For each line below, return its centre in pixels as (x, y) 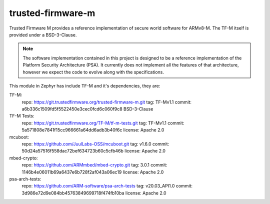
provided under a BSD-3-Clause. (43, 34)
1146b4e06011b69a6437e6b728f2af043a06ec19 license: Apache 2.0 (93, 172)
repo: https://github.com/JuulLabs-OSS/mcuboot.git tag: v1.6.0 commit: (95, 144)
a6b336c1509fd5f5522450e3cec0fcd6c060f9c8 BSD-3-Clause (87, 109)
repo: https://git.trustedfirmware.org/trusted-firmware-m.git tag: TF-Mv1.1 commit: (107, 102)
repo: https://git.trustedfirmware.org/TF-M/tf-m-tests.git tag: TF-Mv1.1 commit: (103, 123)
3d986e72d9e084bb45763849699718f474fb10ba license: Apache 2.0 (94, 193)
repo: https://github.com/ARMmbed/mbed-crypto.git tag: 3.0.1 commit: (94, 165)
